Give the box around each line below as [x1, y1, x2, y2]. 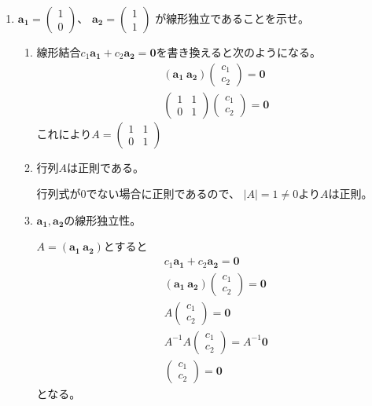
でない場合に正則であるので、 [86, 185, 240, 202]
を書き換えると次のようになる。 [156, 44, 322, 60]
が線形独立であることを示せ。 [155, 10, 310, 26]
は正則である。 [67, 159, 144, 175]
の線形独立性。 [64, 211, 142, 228]
